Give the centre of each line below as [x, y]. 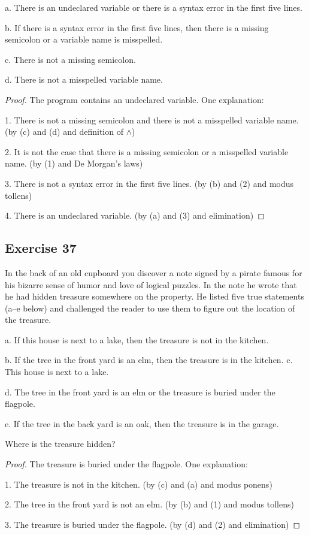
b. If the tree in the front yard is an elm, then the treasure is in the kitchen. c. [149, 360]
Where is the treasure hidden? [60, 444]
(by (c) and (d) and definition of [64, 132]
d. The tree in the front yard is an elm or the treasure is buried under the [140, 392]
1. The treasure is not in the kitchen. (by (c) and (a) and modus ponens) [139, 484]
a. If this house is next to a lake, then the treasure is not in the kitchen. [137, 339]
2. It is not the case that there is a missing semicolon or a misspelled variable [147, 151]
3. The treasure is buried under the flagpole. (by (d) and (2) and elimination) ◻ [153, 524]
